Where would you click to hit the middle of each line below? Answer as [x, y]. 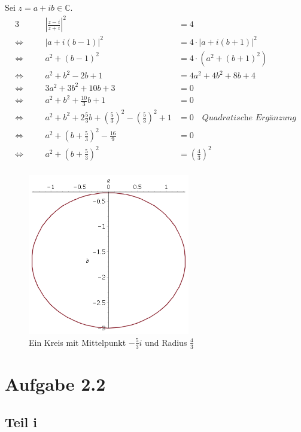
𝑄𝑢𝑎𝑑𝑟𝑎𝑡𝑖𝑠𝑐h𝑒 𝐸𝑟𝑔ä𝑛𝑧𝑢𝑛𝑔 [249, 118]
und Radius [166, 342]
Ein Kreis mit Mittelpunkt [77, 342]
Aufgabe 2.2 [55, 384]
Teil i [21, 422]
